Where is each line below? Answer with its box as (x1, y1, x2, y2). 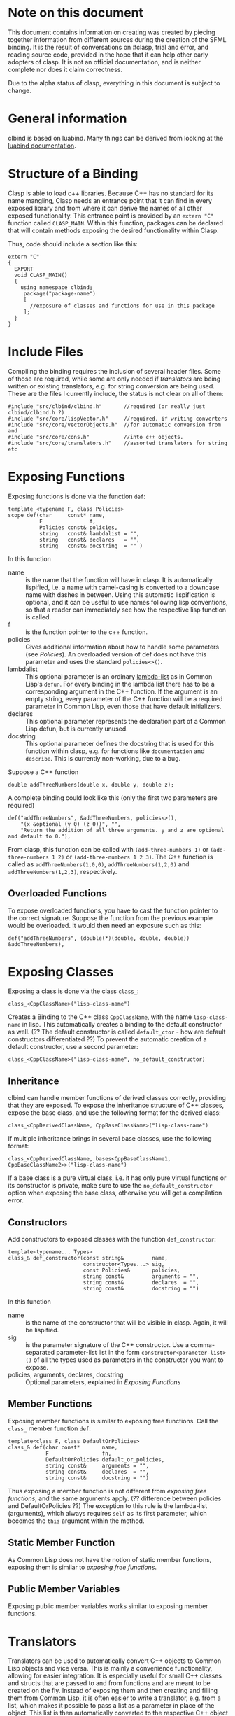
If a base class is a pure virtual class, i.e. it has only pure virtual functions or (8, 1174, 227, 1182)
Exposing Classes (8, 964, 114, 980)
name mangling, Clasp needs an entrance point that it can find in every (8, 196, 212, 204)
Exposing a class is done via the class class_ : (8, 987, 139, 995)
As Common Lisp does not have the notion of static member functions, (8, 1555, 212, 1563)
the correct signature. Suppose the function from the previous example (8, 913, 213, 922)
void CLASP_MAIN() (14, 272, 69, 279)
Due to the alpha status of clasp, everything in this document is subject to (8, 78, 220, 87)
